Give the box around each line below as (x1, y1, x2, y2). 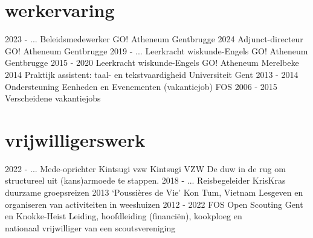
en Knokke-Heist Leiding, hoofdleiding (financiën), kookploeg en (5, 210, 242, 222)
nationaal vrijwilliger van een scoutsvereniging (5, 221, 176, 234)
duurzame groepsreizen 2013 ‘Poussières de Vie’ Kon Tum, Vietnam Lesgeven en (5, 186, 303, 198)
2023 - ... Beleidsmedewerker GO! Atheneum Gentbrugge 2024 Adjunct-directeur (5, 33, 303, 45)
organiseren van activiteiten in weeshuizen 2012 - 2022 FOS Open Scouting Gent (5, 198, 303, 210)
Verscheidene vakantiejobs (5, 92, 101, 105)
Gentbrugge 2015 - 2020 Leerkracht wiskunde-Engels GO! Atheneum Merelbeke (5, 56, 299, 69)
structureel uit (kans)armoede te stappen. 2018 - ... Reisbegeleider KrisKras (5, 174, 286, 187)
